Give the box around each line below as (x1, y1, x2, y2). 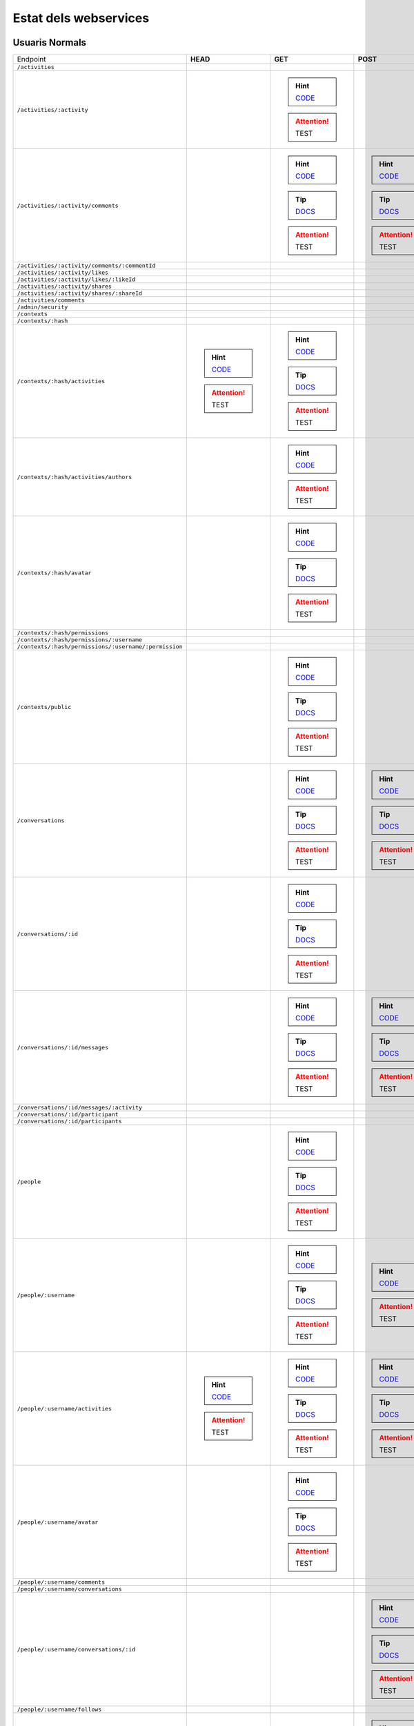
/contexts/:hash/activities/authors (17, 473, 132, 481)
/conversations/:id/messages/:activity (17, 1104, 143, 1112)
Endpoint (17, 55, 46, 64)
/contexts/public (17, 703, 72, 710)
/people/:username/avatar (17, 1518, 99, 1526)
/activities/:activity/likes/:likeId (17, 276, 136, 283)
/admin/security (17, 304, 68, 311)
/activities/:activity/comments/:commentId (17, 262, 156, 269)
